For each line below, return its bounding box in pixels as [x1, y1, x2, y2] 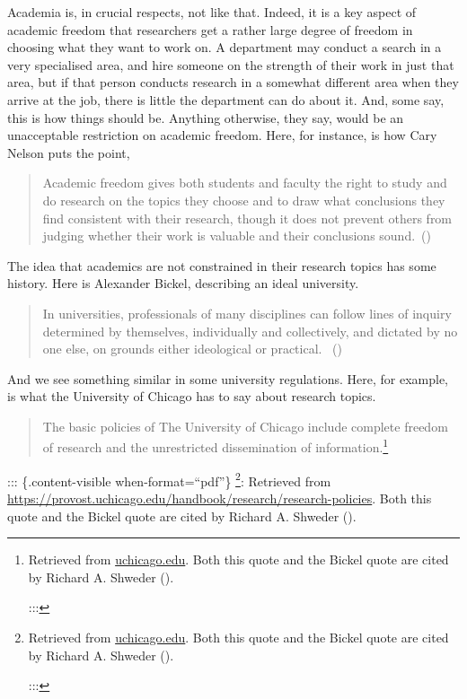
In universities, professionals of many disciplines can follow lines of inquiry [42, 303, 452, 322]
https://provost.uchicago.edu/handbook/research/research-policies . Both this [7, 488, 432, 507]
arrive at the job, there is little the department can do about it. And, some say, [7, 90, 445, 109]
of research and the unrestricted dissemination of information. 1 [42, 435, 389, 457]
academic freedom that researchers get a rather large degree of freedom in [7, 20, 413, 39]
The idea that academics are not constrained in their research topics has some [7, 256, 436, 275]
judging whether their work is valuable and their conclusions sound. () [42, 226, 431, 245]
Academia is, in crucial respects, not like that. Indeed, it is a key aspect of [7, 3, 417, 21]
